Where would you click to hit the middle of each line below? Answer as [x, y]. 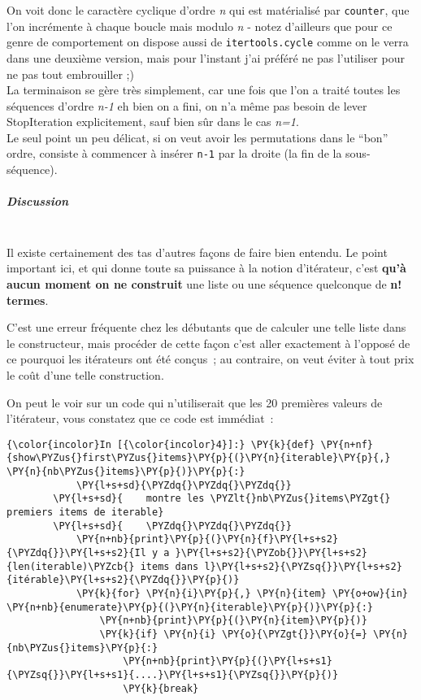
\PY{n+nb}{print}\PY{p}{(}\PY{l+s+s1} [228, 661]
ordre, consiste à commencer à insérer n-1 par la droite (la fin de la [174, 153]
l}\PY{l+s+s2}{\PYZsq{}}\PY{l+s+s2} [303, 566]
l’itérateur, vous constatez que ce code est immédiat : [140, 418]
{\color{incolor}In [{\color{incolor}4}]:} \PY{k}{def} [161, 444]
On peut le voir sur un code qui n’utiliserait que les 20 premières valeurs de [195, 402]
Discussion [38, 201]
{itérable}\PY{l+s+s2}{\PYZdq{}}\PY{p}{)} [123, 580]
